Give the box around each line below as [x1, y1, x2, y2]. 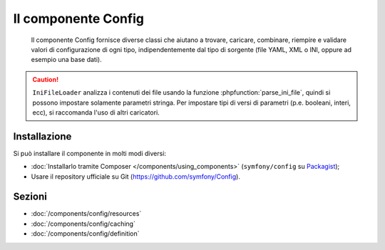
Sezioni [13, 191, 48, 203]
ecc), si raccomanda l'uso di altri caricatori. [32, 108, 160, 117]
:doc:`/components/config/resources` [31, 209, 142, 218]
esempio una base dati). [31, 56, 103, 64]
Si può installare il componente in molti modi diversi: [13, 149, 167, 157]
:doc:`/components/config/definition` [31, 229, 140, 238]
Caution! [32, 75, 59, 83]
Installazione [13, 130, 72, 142]
